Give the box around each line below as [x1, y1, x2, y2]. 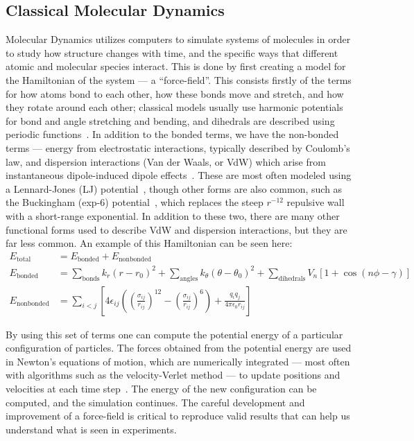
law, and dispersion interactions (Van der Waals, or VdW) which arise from [6, 154, 326, 168]
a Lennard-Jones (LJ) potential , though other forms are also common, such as [6, 181, 343, 196]
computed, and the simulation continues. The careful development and [6, 395, 305, 409]
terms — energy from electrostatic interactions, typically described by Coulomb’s [6, 140, 350, 155]
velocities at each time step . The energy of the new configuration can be [6, 381, 317, 395]
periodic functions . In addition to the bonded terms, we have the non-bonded [6, 127, 339, 141]
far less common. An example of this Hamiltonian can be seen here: [6, 236, 293, 250]
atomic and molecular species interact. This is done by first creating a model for [6, 59, 346, 73]
